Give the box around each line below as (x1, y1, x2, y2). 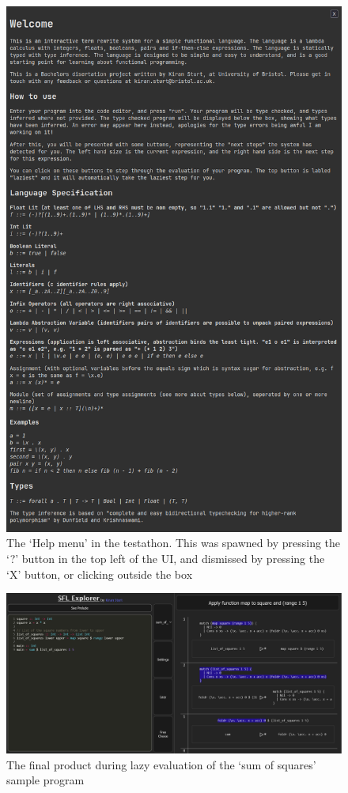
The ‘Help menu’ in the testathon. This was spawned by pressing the (6, 534, 341, 551)
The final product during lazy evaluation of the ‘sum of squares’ (6, 756, 316, 772)
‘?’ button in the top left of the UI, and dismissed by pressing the (6, 550, 325, 567)
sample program (6, 772, 85, 788)
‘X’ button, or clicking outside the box (6, 565, 193, 582)
